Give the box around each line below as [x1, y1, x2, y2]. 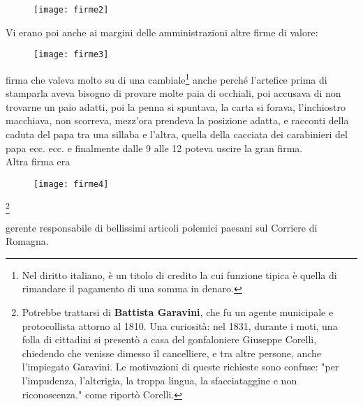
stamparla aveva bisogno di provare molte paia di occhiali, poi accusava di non [6, 86, 341, 100]
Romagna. [6, 234, 49, 248]
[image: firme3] [34, 50, 109, 60]
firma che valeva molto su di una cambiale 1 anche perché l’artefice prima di [6, 70, 327, 87]
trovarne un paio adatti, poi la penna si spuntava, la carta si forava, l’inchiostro [6, 99, 346, 114]
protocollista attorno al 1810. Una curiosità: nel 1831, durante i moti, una [22, 318, 338, 333]
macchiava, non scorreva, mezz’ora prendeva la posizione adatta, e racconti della [6, 113, 349, 128]
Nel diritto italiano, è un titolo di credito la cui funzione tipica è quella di [22, 267, 337, 282]
